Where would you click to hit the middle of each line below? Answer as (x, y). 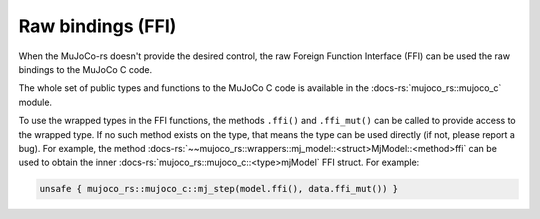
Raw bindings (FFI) (97, 26)
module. (35, 102)
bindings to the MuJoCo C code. (85, 69)
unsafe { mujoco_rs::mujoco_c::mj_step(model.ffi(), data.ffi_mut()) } (219, 189)
